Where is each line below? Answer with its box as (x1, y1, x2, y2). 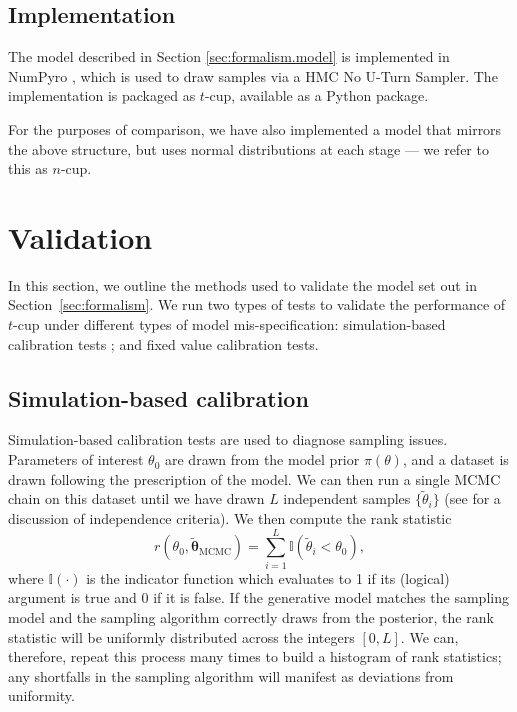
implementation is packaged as (8, 85, 196, 106)
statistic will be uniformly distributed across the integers (8, 626, 355, 647)
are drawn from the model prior (164, 449, 360, 470)
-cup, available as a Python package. (204, 85, 429, 106)
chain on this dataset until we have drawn (8, 488, 265, 509)
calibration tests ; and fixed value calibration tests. (8, 333, 319, 354)
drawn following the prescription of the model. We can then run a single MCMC (8, 468, 501, 489)
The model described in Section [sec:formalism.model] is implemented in (8, 46, 450, 67)
